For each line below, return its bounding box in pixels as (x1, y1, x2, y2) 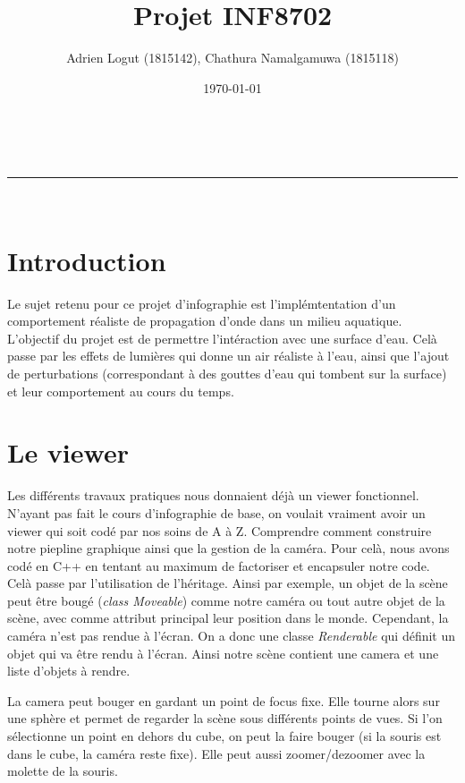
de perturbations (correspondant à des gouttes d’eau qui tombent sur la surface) (7, 364, 447, 382)
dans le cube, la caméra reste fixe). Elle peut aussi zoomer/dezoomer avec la (7, 744, 426, 762)
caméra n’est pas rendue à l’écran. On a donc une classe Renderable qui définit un (7, 626, 456, 645)
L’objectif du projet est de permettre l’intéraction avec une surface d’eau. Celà (7, 328, 437, 347)
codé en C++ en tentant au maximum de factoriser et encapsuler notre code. (7, 556, 430, 574)
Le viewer (7, 434, 129, 471)
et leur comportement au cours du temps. (7, 381, 234, 400)
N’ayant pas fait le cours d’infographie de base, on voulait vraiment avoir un (7, 503, 426, 522)
